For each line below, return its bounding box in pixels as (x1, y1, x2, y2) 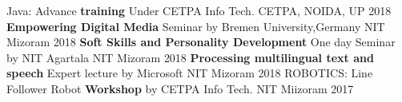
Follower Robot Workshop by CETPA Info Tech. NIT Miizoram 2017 (6, 80, 354, 96)
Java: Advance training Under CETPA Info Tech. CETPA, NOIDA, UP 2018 (6, 2, 392, 18)
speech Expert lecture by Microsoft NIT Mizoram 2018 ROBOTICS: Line (6, 65, 373, 81)
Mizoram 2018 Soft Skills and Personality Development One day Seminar (6, 33, 396, 50)
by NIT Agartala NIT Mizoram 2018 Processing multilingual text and (6, 49, 374, 65)
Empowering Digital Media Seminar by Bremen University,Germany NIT (6, 18, 385, 34)
